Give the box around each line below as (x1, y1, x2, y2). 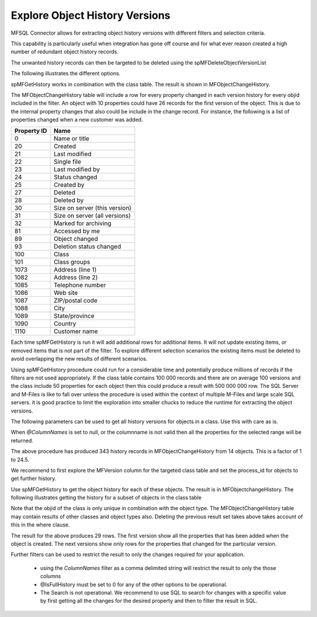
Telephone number (53, 281, 106, 289)
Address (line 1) (53, 266, 97, 274)
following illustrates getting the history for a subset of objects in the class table (11, 494, 202, 501)
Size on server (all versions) (53, 212, 131, 220)
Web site (53, 289, 78, 297)
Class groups (53, 258, 90, 266)
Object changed (53, 235, 98, 243)
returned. (11, 437, 33, 444)
